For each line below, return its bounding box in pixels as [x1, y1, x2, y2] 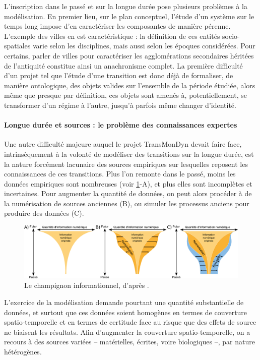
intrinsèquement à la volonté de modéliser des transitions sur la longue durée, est [4, 148, 254, 159]
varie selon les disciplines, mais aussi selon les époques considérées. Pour [32, 40, 255, 51]
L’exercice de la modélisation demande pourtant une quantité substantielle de [4, 297, 244, 308]
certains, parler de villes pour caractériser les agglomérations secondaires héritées [4, 50, 254, 61]
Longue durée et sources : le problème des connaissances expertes [4, 119, 237, 130]
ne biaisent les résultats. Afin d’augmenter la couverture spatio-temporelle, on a [4, 326, 250, 337]
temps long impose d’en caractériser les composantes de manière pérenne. [4, 21, 231, 31]
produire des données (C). [4, 208, 84, 218]
